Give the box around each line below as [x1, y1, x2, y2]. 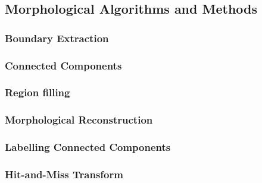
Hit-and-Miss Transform [5, 166, 123, 181]
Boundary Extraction [5, 30, 109, 45]
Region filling [5, 85, 70, 100]
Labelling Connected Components [5, 140, 171, 154]
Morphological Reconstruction [5, 112, 153, 127]
